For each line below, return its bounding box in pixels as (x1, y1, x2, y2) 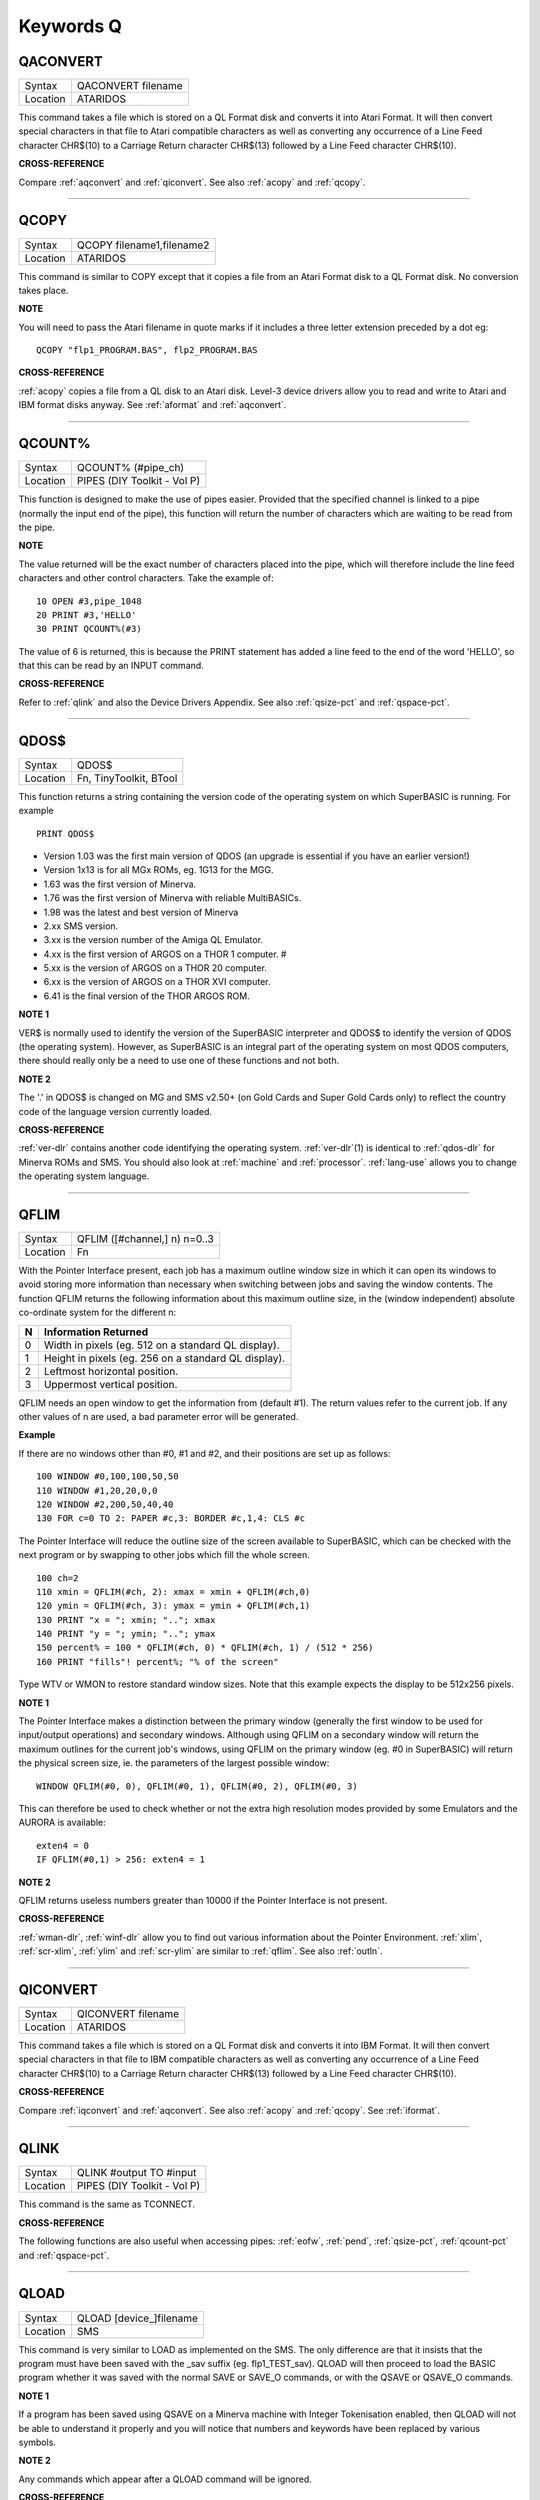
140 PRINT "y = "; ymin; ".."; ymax (36, 1628, 216, 1640)
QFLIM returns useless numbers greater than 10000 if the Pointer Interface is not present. (18, 1894, 388, 1906)
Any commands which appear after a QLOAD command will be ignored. (18, 2473, 312, 2485)
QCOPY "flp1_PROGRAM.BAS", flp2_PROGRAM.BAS (36, 345, 259, 356)
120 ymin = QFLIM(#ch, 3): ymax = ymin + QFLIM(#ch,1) (36, 1600, 311, 1612)
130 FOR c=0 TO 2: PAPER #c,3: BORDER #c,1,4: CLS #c (36, 1513, 305, 1524)
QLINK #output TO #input (76, 2166, 197, 2180)
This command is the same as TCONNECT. (18, 2198, 195, 2210)
